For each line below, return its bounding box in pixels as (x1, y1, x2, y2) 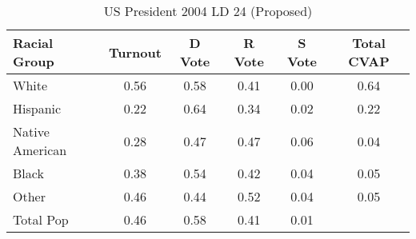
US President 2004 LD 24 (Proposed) (103, 2, 313, 20)
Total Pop (13, 210, 69, 229)
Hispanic (13, 99, 62, 118)
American (13, 141, 67, 159)
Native (13, 122, 50, 141)
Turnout (108, 42, 162, 62)
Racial (13, 34, 54, 52)
